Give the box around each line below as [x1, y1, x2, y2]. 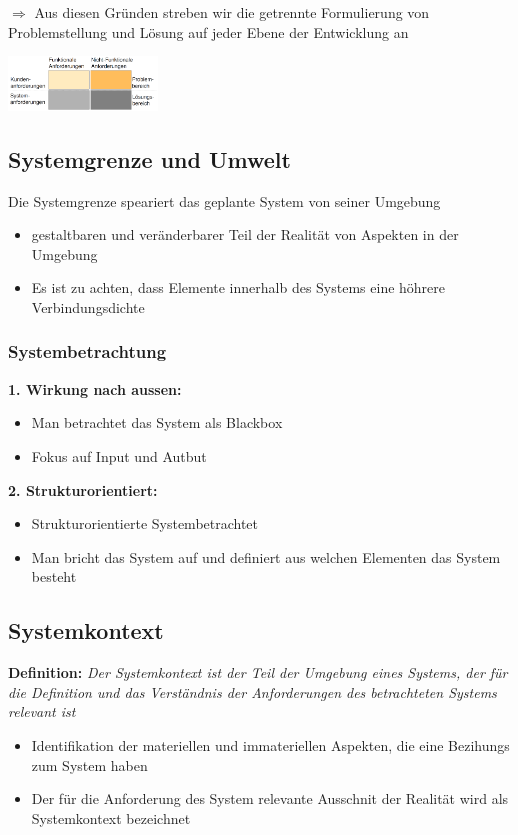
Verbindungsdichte [31, 296, 145, 317]
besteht [31, 566, 77, 587]
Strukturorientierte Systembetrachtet [31, 513, 259, 534]
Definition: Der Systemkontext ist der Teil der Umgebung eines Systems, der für [8, 662, 508, 683]
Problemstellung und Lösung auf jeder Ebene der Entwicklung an [8, 21, 409, 42]
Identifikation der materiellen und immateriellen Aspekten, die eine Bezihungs [31, 734, 510, 755]
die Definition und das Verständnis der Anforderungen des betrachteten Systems [8, 681, 497, 702]
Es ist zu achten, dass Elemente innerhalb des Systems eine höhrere [31, 277, 446, 298]
